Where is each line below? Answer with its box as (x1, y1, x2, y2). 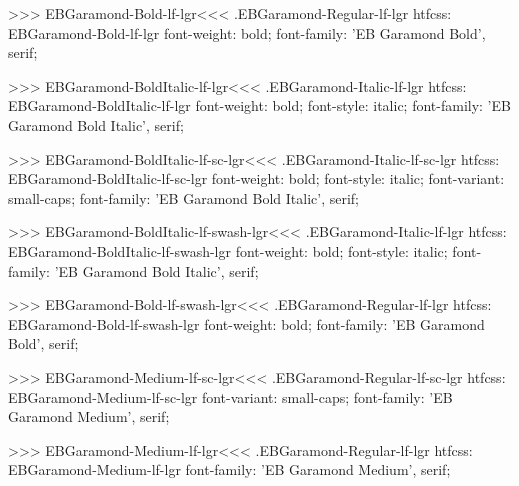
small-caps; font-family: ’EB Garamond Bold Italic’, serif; (8, 187, 360, 208)
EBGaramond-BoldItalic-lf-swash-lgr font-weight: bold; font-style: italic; (8, 240, 448, 261)
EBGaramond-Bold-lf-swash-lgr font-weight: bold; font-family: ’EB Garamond (8, 313, 485, 334)
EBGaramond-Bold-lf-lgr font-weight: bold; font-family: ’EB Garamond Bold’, (8, 22, 486, 43)
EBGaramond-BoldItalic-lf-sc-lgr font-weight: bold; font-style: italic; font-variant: (8, 168, 505, 189)
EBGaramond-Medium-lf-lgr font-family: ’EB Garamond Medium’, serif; (8, 459, 451, 480)
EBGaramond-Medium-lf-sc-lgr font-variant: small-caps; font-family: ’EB (8, 386, 453, 407)
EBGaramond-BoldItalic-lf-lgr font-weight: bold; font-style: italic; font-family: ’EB (8, 95, 511, 116)
